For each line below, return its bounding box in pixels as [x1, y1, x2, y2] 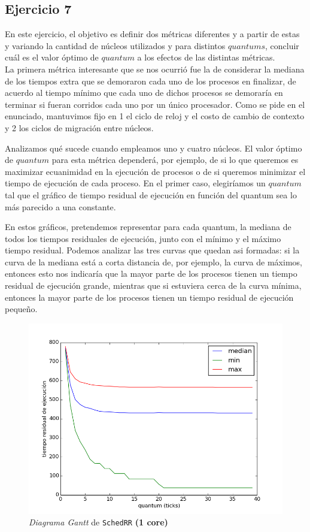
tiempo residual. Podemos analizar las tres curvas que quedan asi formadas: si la [5, 244, 300, 256]
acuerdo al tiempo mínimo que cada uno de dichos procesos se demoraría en [5, 86, 283, 99]
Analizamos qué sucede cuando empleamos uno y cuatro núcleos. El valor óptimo [5, 141, 302, 154]
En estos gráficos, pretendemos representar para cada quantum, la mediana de [5, 220, 291, 233]
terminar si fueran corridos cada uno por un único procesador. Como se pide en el [5, 98, 305, 110]
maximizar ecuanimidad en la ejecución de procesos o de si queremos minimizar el [5, 165, 306, 177]
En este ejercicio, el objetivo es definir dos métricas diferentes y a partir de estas [5, 28, 300, 40]
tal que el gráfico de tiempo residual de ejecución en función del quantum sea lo [5, 188, 297, 201]
